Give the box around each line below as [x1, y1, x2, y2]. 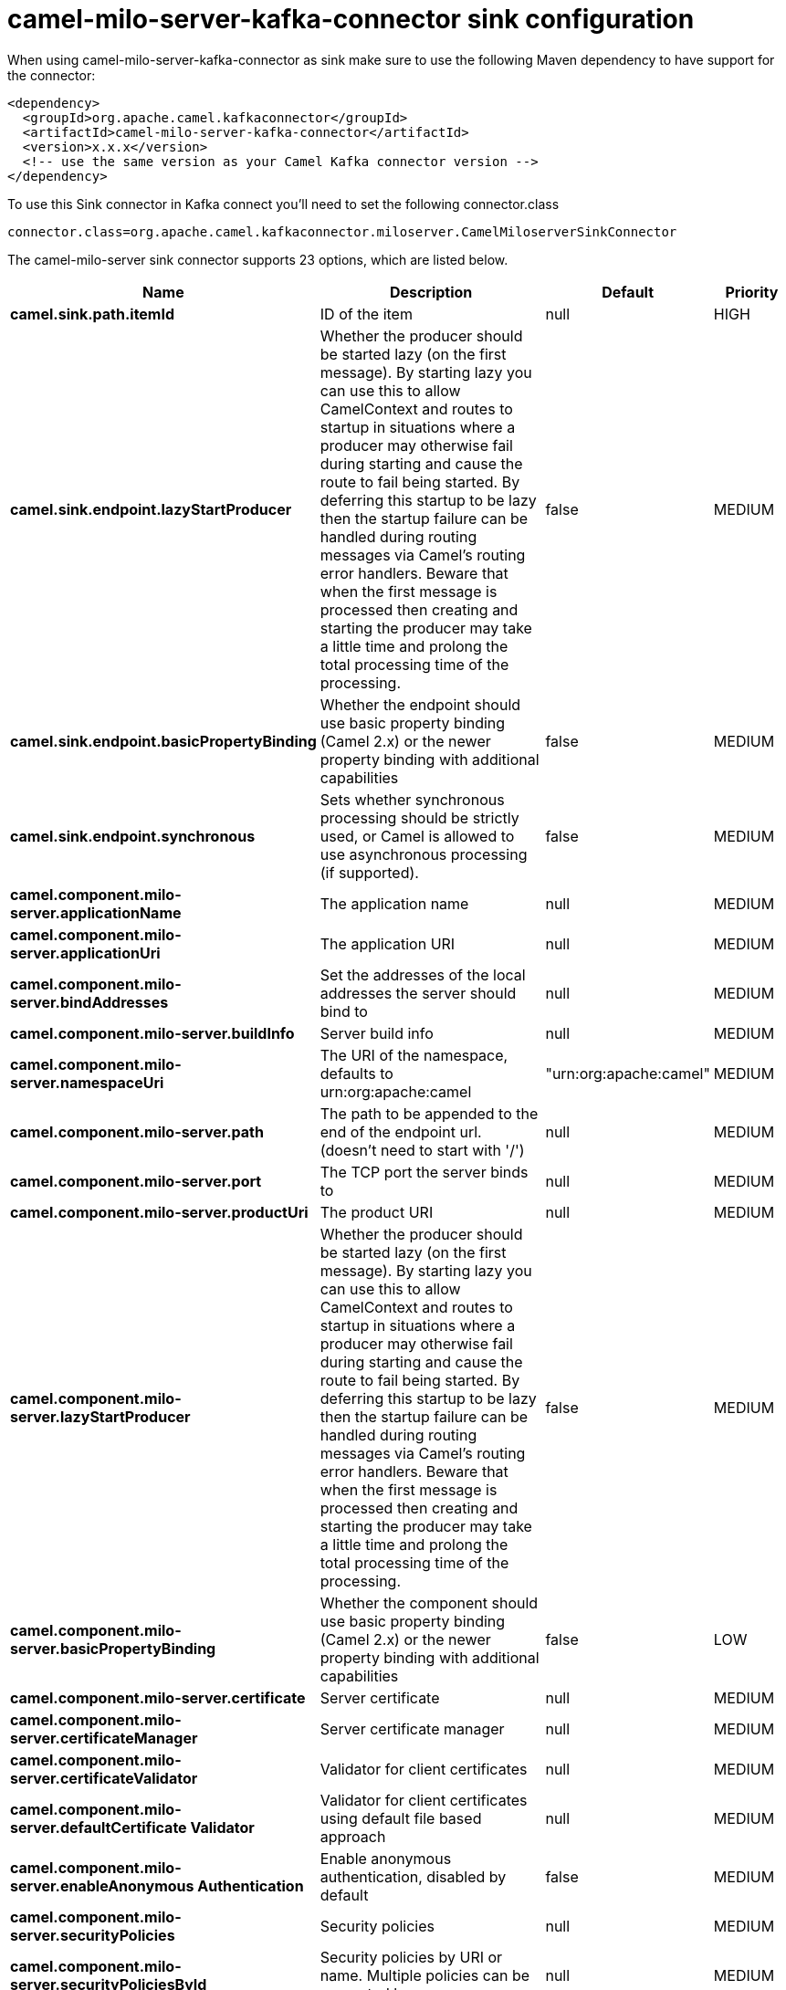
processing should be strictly [320, 808, 519, 827]
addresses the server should [320, 983, 517, 1002]
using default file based [320, 1808, 482, 1828]
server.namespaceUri [10, 1073, 164, 1092]
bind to [320, 1001, 368, 1021]
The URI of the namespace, [320, 1045, 508, 1064]
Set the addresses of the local [320, 965, 526, 984]
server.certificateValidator [10, 1768, 198, 1787]
